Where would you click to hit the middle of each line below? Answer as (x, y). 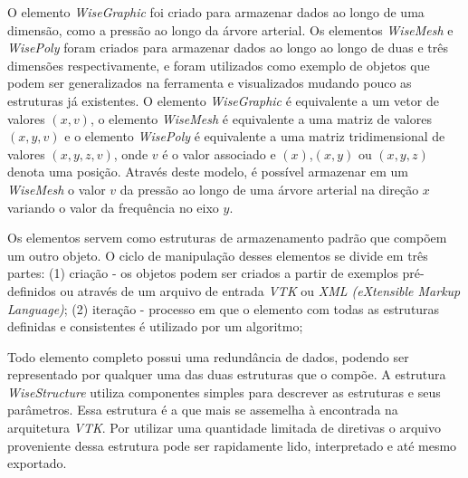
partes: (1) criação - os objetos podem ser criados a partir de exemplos (203, 273)
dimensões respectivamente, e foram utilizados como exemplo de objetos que (219, 65)
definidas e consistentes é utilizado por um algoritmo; (155, 326)
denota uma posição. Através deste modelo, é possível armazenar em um (208, 172)
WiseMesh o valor (57, 189)
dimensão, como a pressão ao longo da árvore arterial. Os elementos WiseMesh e (230, 29)
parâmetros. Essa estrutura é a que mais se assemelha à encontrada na (203, 410)
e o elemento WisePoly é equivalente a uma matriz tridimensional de (255, 136)
